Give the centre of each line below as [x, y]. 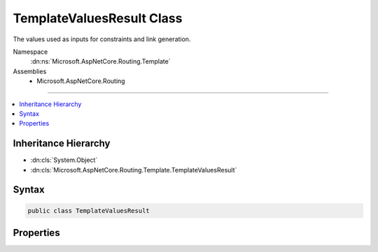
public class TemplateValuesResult [89, 210]
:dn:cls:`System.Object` [64, 160]
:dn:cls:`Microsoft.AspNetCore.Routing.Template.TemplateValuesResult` [134, 170]
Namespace [30, 52]
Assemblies [30, 71]
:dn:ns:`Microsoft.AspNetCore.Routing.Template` [100, 61]
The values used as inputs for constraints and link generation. [102, 39]
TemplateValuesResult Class [98, 18]
